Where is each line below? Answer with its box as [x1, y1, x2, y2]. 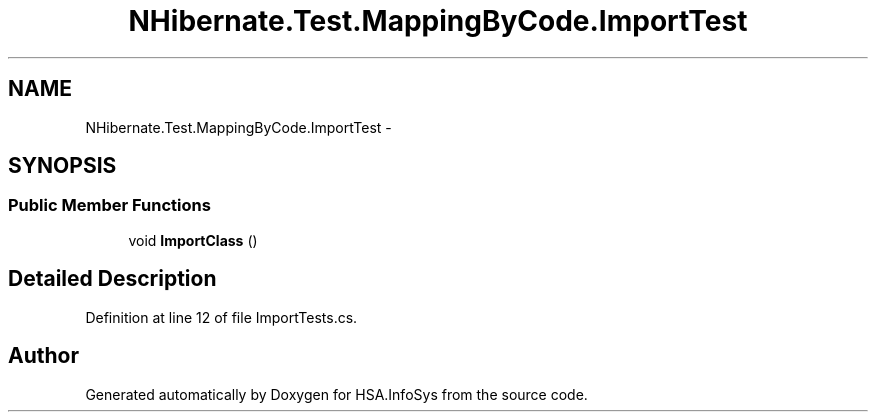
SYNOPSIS [8, 153, 117, 179]
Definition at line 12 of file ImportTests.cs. [85, 308, 358, 326]
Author [8, 343, 79, 369]
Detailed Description [8, 266, 217, 292]
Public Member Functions [8, 195, 211, 216]
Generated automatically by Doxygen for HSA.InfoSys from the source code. [85, 385, 588, 403]
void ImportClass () [128, 231, 258, 249]
